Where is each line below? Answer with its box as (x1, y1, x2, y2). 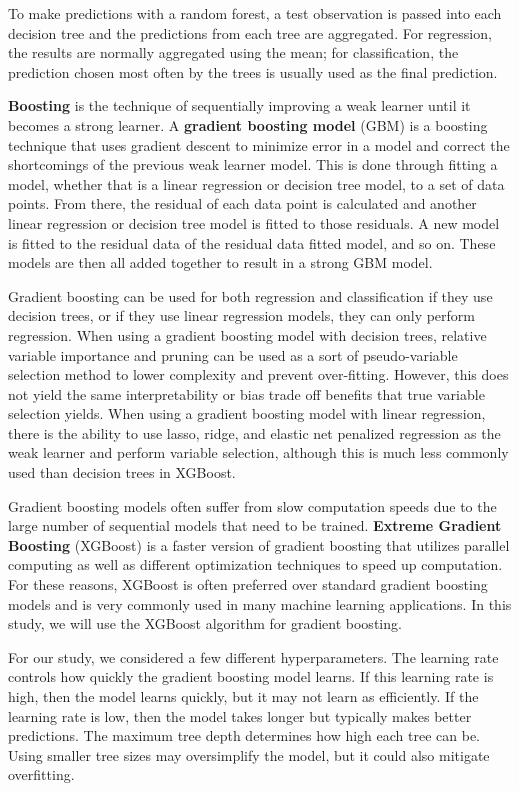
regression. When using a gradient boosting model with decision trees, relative (8, 324, 487, 345)
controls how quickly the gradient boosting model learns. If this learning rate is (8, 666, 494, 687)
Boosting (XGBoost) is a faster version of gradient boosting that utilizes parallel (8, 534, 510, 555)
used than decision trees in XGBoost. (8, 462, 236, 483)
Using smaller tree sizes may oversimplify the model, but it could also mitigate (8, 744, 490, 765)
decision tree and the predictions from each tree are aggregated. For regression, (8, 22, 492, 43)
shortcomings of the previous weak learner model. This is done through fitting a (8, 154, 498, 175)
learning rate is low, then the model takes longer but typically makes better (8, 705, 472, 726)
